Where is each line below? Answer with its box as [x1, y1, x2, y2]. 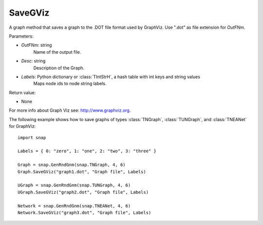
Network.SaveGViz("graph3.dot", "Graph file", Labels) [18, 210, 151, 215]
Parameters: [9, 33, 34, 39]
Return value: [9, 89, 36, 95]
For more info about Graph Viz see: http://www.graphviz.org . [9, 107, 131, 113]
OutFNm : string [21, 42, 52, 48]
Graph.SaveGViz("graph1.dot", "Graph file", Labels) [18, 169, 146, 174]
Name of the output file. [33, 49, 81, 55]
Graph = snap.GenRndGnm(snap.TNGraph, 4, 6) [18, 162, 126, 168]
